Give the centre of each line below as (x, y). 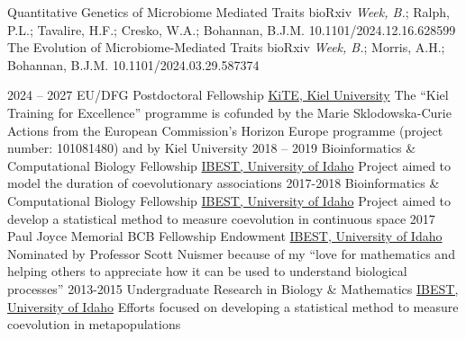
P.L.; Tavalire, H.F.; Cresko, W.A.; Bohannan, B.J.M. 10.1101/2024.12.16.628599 (232, 29)
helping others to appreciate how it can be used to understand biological (207, 271)
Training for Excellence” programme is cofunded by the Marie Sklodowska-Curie (229, 112)
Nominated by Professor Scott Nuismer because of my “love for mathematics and (231, 253)
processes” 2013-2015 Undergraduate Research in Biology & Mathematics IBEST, (233, 288)
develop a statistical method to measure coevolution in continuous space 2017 (221, 218)
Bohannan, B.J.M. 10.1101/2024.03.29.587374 (133, 64)
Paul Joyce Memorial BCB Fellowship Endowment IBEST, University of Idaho (225, 236)
